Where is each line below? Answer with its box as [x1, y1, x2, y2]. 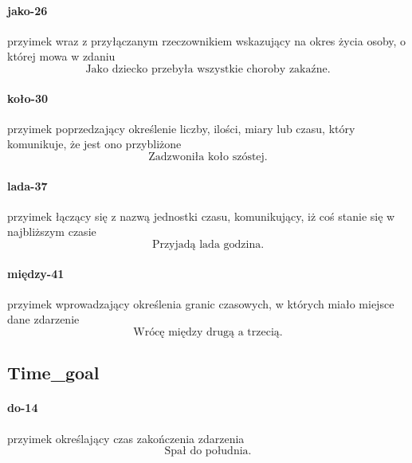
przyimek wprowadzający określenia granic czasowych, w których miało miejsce [7, 295, 394, 312]
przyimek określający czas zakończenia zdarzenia [7, 430, 245, 446]
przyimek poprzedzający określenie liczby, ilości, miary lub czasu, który [7, 120, 355, 136]
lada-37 [7, 177, 48, 194]
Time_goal [7, 360, 100, 385]
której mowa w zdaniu [7, 48, 116, 65]
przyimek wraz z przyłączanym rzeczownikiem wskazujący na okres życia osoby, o [7, 32, 406, 49]
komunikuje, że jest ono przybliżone [7, 135, 182, 152]
